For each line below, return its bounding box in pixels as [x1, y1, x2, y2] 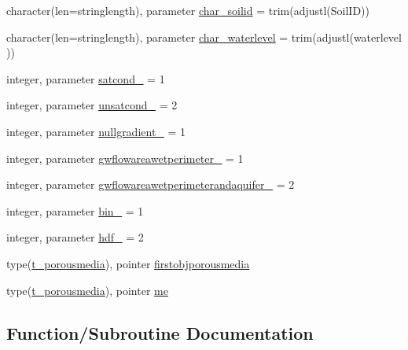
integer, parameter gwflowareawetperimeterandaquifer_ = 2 [6, 176, 295, 193]
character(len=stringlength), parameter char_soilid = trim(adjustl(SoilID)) [6, 2, 369, 18]
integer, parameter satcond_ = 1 [6, 70, 165, 87]
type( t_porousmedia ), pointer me [6, 282, 168, 298]
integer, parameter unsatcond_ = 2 [6, 97, 178, 113]
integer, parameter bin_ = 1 [6, 202, 144, 219]
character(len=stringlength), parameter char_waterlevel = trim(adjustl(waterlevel [6, 28, 402, 45]
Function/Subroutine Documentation [6, 320, 314, 344]
